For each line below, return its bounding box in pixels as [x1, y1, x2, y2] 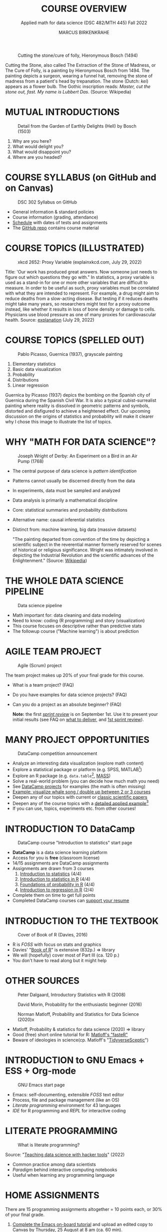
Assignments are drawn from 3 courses [12, 866, 94, 872]
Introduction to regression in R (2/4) [19, 887, 94, 893]
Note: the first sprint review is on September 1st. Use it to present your [12, 711, 158, 717]
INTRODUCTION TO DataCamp [5, 823, 135, 834]
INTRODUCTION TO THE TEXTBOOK [5, 915, 159, 926]
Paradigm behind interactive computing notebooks [12, 1167, 117, 1173]
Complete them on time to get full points [12, 892, 96, 898]
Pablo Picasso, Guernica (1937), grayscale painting [17, 351, 122, 357]
